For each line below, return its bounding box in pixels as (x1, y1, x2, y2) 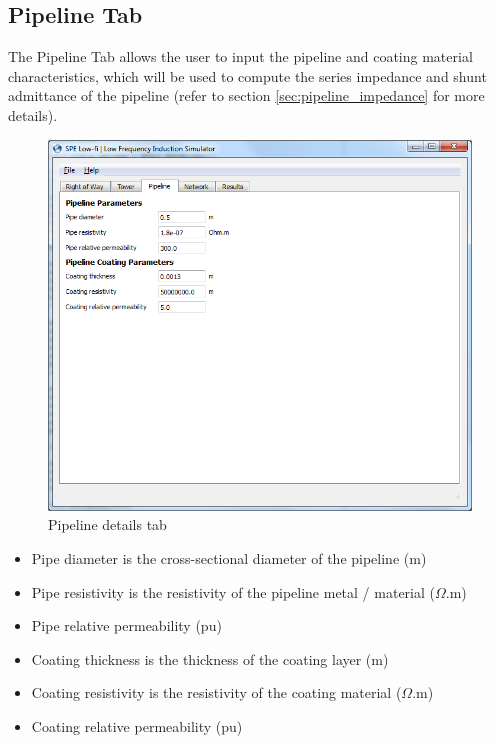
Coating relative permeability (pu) (31, 716, 243, 737)
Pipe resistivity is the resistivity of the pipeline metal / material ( (31, 581, 435, 602)
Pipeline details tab (48, 514, 167, 535)
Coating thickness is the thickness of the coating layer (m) (31, 648, 389, 669)
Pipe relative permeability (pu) (31, 615, 222, 636)
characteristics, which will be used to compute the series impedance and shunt (8, 65, 487, 86)
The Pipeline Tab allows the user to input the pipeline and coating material (8, 46, 473, 67)
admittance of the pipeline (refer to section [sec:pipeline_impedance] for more (8, 85, 485, 106)
